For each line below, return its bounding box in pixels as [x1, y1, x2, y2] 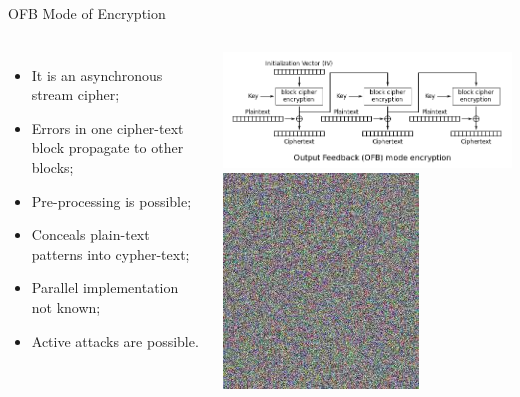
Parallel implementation [31, 277, 179, 298]
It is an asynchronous [31, 64, 163, 85]
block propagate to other [31, 137, 184, 158]
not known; [31, 296, 101, 317]
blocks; [31, 156, 74, 177]
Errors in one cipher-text [31, 117, 184, 138]
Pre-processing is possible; [31, 190, 192, 211]
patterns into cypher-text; [31, 243, 190, 264]
